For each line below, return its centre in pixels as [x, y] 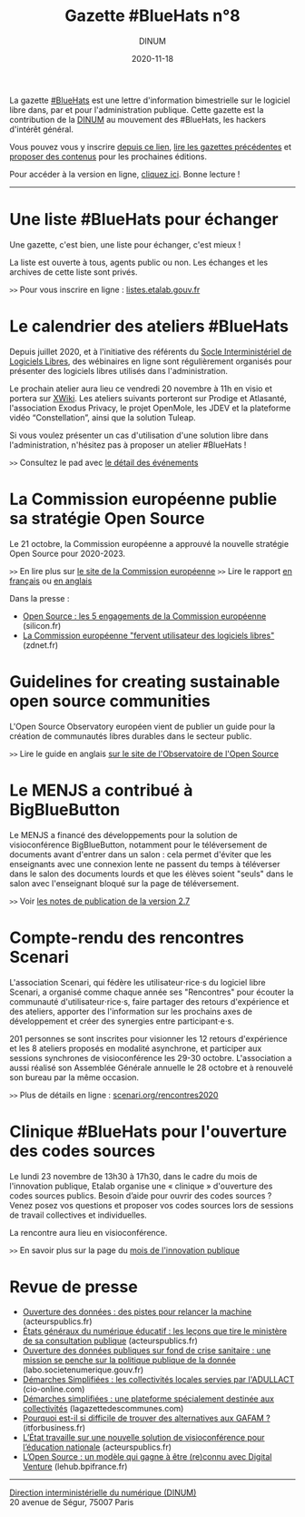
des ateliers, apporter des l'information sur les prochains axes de [131, 1011]
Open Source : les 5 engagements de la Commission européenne [144, 616]
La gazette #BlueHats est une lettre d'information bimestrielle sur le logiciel [150, 100]
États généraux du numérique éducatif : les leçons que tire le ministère [155, 1331]
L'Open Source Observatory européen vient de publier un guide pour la [142, 726]
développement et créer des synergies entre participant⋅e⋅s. [122, 1021]
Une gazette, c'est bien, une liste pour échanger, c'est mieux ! [125, 244]
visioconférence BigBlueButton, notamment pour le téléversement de [138, 844]
